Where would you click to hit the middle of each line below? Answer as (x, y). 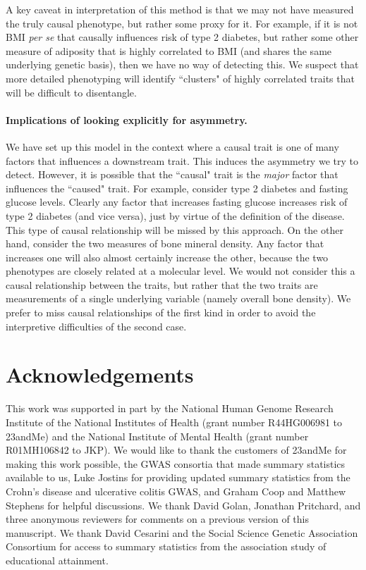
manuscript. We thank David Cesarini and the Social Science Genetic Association (182, 532)
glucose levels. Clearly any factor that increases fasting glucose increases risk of (177, 202)
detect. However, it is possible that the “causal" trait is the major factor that (172, 174)
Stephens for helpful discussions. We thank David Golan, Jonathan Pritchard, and (183, 505)
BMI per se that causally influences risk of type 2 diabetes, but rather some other (182, 37)
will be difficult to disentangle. (71, 92)
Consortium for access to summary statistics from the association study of (166, 546)
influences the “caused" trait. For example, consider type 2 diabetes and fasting (177, 188)
